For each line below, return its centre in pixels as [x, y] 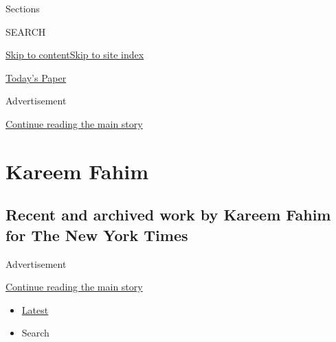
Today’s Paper [36, 77]
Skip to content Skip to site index [75, 55]
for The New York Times [97, 235]
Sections [23, 8]
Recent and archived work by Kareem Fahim [168, 215]
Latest [35, 309]
